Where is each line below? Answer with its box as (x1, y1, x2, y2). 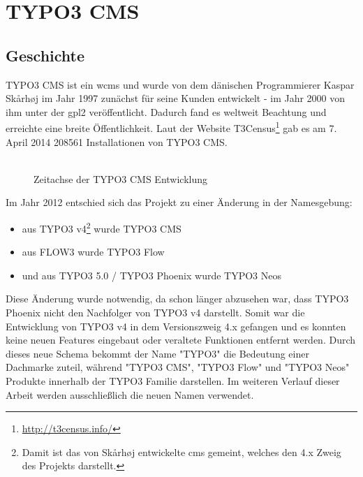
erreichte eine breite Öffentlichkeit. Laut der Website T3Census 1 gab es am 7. (6, 119, 337, 135)
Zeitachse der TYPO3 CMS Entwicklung (34, 171, 208, 186)
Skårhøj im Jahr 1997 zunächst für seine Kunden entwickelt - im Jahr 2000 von (6, 91, 346, 105)
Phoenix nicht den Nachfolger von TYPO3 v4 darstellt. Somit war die (6, 305, 305, 320)
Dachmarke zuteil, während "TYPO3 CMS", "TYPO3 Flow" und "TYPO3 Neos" (6, 360, 350, 374)
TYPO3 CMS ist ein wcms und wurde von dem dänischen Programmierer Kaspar (6, 77, 355, 91)
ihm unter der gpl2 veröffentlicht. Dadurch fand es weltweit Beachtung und (6, 104, 327, 119)
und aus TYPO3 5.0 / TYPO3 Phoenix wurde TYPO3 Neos (22, 267, 282, 282)
